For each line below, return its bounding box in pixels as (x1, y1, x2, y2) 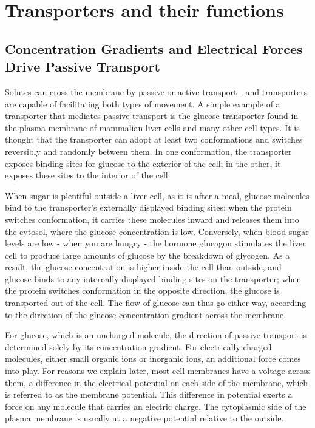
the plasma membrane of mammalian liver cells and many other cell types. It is (5, 121, 300, 134)
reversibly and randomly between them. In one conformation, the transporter (5, 144, 292, 157)
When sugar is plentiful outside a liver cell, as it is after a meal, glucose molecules (5, 189, 310, 202)
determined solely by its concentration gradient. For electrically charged (5, 340, 272, 353)
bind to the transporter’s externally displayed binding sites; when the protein (5, 201, 292, 214)
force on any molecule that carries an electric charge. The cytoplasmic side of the (5, 399, 307, 412)
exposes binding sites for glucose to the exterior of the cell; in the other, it (5, 157, 281, 169)
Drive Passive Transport (5, 57, 160, 76)
